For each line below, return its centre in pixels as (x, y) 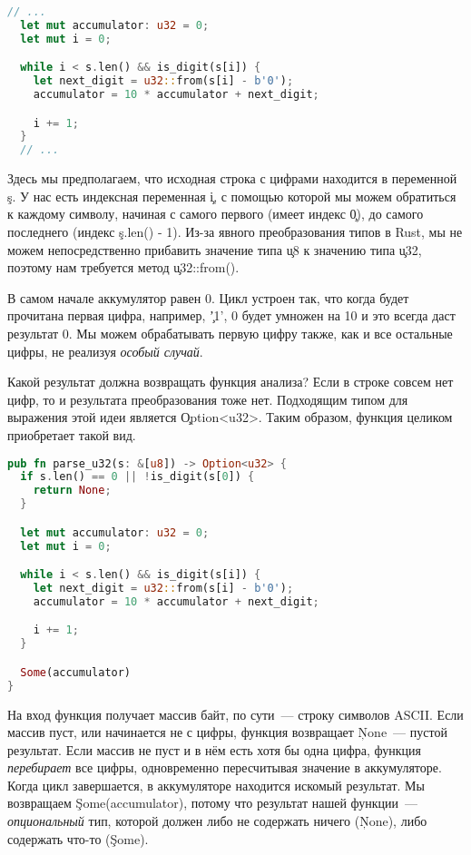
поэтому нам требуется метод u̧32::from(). (123, 267)
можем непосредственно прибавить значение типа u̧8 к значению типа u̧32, (215, 249)
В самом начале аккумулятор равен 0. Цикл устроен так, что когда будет (208, 297)
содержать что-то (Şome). (78, 838)
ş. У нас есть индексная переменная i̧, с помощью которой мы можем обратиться (232, 196)
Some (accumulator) (76, 672)
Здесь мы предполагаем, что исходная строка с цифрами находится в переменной (232, 178)
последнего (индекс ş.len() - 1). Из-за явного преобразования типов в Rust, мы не (235, 231)
